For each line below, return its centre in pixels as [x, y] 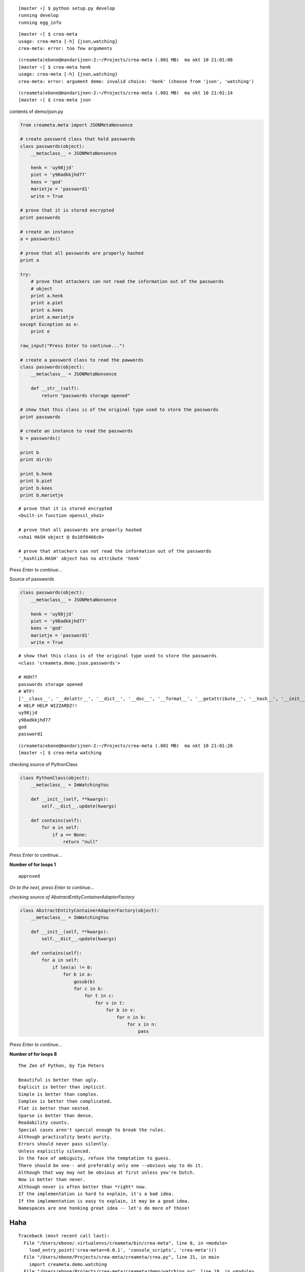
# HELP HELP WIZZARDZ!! [48, 705]
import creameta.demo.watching [68, 1264]
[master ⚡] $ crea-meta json [55, 100]
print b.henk [36, 474]
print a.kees [47, 310]
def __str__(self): [55, 388]
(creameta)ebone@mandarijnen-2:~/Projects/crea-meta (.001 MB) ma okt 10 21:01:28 [126, 746]
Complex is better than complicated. [66, 1101]
